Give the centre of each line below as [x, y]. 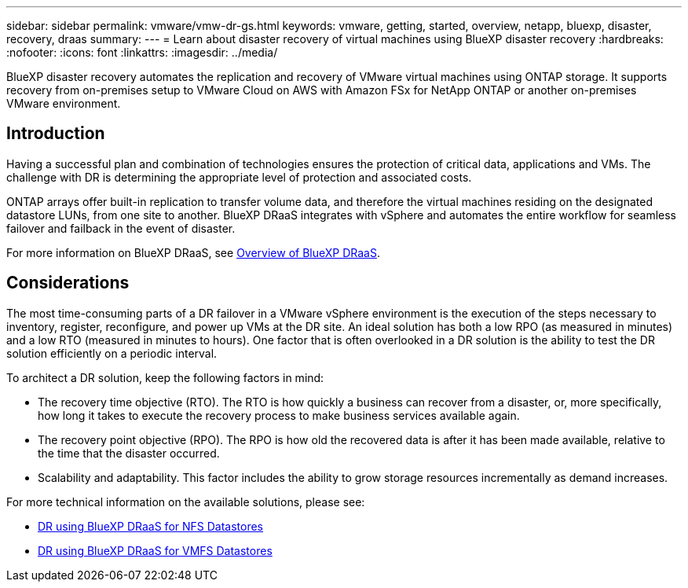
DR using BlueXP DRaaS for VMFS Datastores [155, 550]
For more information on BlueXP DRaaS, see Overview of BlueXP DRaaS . [193, 252]
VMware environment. [64, 103]
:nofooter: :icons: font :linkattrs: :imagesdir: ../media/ [142, 52]
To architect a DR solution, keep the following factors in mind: [165, 377]
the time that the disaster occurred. [129, 453]
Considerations [68, 283]
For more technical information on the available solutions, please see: [186, 502]
